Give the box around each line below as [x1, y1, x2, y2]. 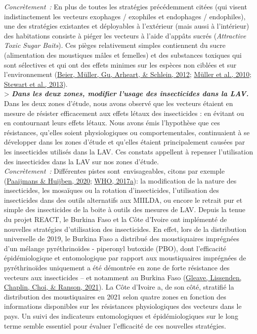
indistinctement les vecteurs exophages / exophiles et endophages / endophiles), [4, 11, 246, 21]
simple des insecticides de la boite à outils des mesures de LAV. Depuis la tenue [4, 204, 246, 215]
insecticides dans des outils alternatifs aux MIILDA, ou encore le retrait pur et [4, 194, 243, 205]
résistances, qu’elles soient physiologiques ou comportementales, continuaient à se [4, 127, 250, 137]
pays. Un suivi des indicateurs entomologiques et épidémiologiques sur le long [4, 311, 238, 321]
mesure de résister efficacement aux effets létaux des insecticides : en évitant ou [4, 108, 244, 118]
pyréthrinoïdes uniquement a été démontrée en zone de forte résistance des [4, 262, 230, 273]
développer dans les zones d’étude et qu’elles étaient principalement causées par [4, 137, 245, 147]
